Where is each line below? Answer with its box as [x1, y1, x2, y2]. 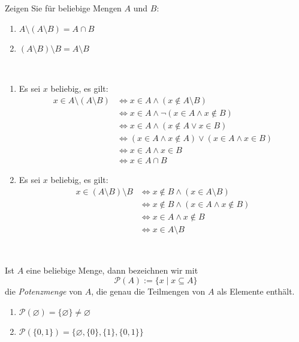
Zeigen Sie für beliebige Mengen [5, 2, 122, 14]
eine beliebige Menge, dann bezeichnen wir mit [26, 264, 198, 277]
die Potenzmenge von [5, 285, 82, 298]
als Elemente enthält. [217, 285, 295, 298]
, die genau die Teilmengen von [91, 285, 206, 298]
